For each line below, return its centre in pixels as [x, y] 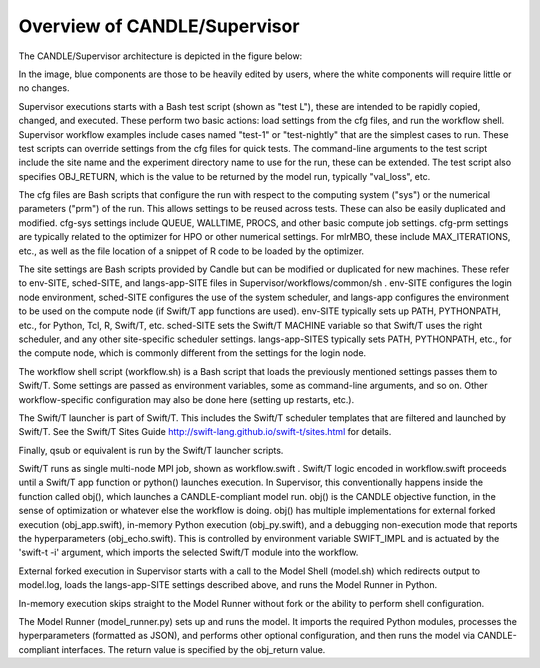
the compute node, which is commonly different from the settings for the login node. [192, 353]
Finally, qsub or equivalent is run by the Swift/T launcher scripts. [151, 450]
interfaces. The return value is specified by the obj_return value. [193, 649]
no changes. [44, 88]
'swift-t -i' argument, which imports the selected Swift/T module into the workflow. [188, 552]
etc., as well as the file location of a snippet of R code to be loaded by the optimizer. [191, 251]
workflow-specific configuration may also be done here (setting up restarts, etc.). [186, 399]
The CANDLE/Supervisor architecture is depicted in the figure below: [160, 56]
